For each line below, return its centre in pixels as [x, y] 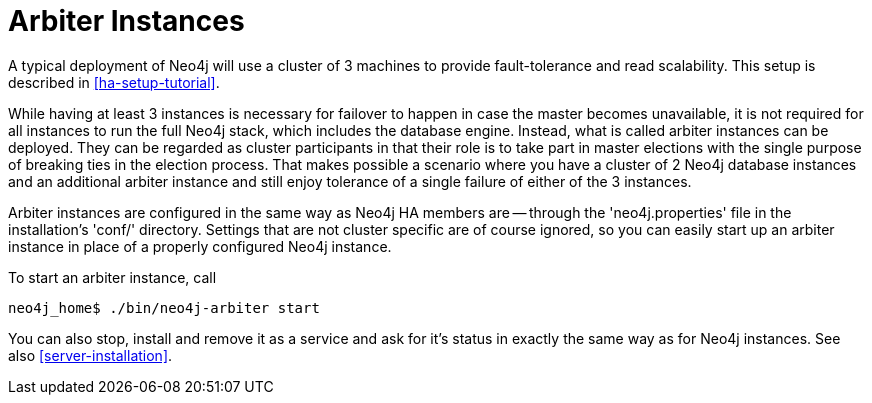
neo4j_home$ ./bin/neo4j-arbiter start [164, 307]
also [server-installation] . [90, 355]
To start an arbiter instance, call [112, 277]
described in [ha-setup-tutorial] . [114, 82]
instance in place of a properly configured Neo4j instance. [200, 246]
